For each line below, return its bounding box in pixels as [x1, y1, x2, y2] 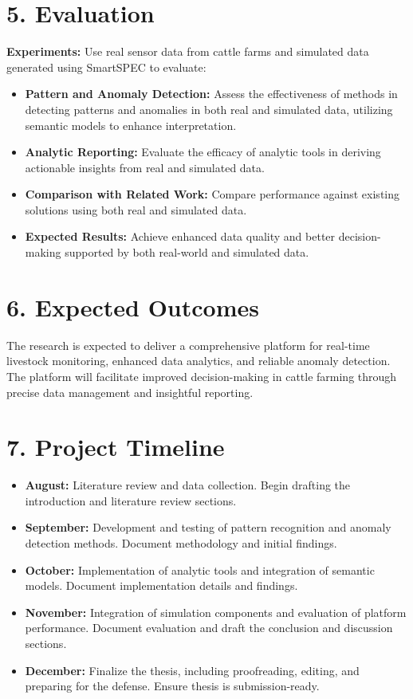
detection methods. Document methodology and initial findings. [25, 535, 337, 552]
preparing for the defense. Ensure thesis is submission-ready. [25, 677, 320, 694]
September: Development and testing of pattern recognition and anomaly [25, 519, 391, 536]
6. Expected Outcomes [6, 290, 259, 323]
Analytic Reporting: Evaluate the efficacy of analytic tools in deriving [25, 143, 381, 160]
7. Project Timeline [6, 430, 225, 463]
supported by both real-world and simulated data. [65, 244, 309, 261]
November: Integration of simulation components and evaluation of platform [25, 603, 407, 620]
